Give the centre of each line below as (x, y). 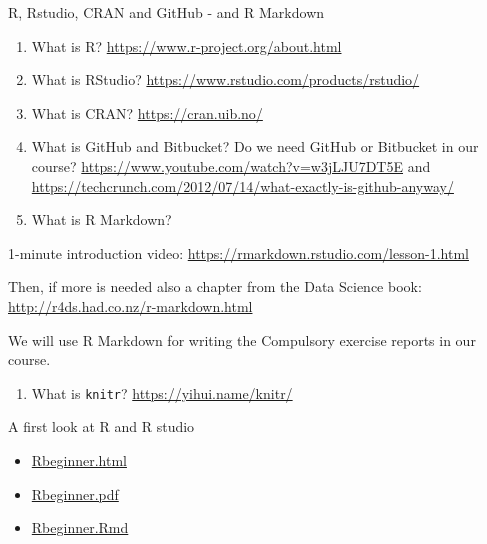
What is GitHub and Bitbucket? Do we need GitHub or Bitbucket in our (255, 146)
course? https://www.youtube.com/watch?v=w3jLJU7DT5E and (231, 165)
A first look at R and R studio (101, 426)
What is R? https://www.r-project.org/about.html (186, 45)
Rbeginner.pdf (75, 493)
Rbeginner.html (79, 459)
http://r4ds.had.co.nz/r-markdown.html (130, 305)
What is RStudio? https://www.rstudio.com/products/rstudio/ (225, 79)
